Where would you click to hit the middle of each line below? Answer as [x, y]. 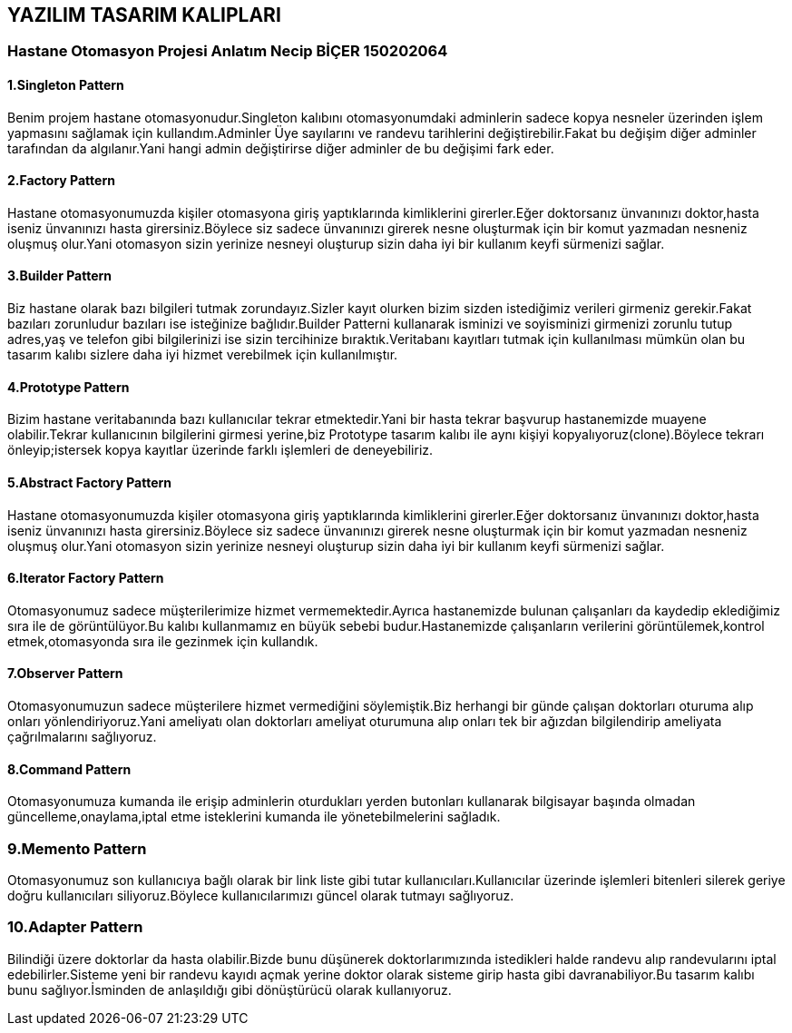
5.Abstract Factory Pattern [90, 482]
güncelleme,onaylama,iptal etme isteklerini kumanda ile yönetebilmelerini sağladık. [254, 817]
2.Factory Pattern [61, 181]
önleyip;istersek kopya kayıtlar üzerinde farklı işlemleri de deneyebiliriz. [220, 450]
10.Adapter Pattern [75, 927]
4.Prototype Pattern [68, 387]
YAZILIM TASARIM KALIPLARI [144, 15]
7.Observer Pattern [65, 674]
